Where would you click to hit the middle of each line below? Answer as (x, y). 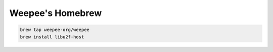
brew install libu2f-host (52, 37)
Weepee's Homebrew (56, 13)
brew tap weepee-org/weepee (55, 30)
